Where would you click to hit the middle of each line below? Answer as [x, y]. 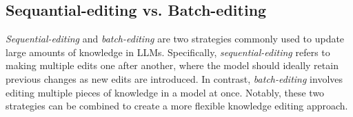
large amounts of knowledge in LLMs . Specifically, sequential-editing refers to [168, 52]
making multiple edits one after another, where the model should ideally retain [172, 65]
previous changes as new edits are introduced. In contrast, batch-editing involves [174, 78]
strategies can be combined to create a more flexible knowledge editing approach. [177, 106]
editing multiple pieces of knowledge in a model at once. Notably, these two [165, 92]
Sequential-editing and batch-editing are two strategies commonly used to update [175, 39]
